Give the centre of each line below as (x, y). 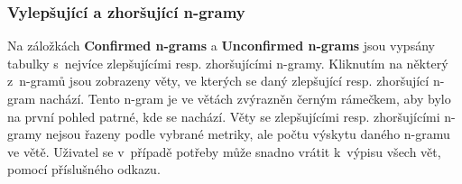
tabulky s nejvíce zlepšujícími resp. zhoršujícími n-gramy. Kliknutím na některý (228, 63)
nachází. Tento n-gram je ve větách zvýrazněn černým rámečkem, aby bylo (245, 98)
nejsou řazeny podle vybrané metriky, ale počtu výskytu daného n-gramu (248, 134)
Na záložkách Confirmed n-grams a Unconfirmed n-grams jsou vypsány (221, 46)
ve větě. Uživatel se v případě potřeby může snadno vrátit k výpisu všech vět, (224, 151)
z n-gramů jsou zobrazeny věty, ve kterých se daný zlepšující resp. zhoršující (218, 81)
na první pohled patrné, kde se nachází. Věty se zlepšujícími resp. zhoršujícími (224, 116)
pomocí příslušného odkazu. (84, 169)
